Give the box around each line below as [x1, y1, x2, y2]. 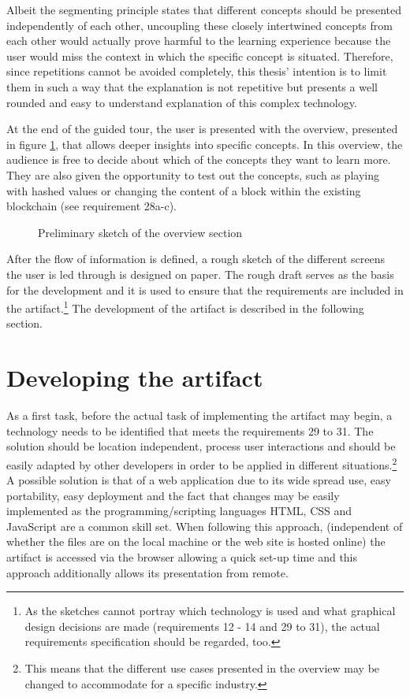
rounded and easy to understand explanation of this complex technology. [6, 94, 357, 110]
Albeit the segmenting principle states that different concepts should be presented [6, 2, 402, 17]
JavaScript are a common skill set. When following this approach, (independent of [6, 517, 403, 534]
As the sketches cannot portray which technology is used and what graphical [24, 602, 396, 619]
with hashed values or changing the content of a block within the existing [6, 182, 361, 198]
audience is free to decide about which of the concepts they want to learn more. [6, 151, 391, 168]
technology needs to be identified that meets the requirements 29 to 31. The [6, 422, 374, 439]
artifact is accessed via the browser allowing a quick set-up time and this [6, 549, 358, 565]
